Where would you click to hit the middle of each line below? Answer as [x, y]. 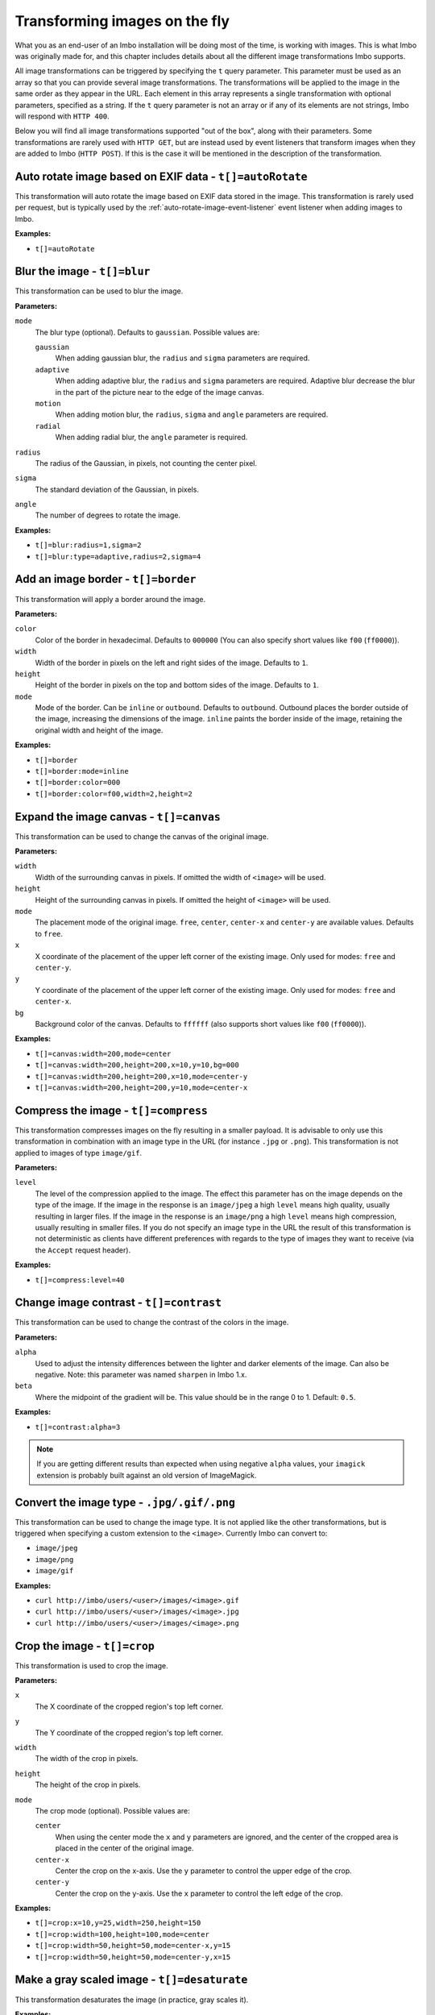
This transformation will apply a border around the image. [110, 599]
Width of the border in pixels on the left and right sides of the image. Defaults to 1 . [172, 663]
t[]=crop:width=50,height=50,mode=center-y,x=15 [133, 1957]
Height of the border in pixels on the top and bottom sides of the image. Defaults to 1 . [177, 685]
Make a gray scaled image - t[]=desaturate [131, 1980]
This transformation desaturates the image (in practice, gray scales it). [132, 2000]
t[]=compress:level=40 [80, 1280]
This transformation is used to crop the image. [91, 1665]
